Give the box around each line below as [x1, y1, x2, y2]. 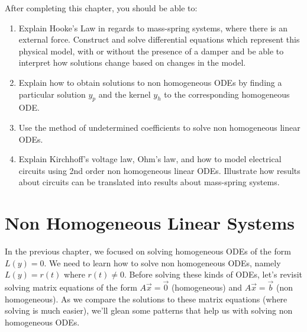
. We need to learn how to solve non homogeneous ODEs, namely [44, 256, 281, 269]
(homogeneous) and [171, 281, 242, 294]
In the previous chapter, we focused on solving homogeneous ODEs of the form [5, 245, 291, 257]
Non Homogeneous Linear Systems [5, 211, 295, 235]
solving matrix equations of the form [5, 281, 137, 294]
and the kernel [98, 88, 151, 100]
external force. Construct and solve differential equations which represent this [18, 33, 300, 46]
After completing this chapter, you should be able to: [5, 2, 198, 14]
